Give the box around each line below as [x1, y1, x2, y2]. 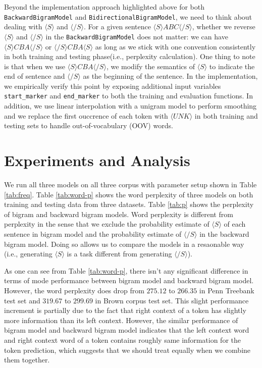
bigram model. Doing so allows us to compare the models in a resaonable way [4, 238, 244, 249]
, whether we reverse [192, 21, 255, 32]
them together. [4, 354, 50, 365]
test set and [4, 295, 40, 305]
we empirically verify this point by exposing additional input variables [4, 80, 221, 91]
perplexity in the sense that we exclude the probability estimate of [4, 219, 209, 229]
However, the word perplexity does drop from [4, 285, 144, 295]
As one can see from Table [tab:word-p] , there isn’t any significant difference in [4, 265, 248, 276]
